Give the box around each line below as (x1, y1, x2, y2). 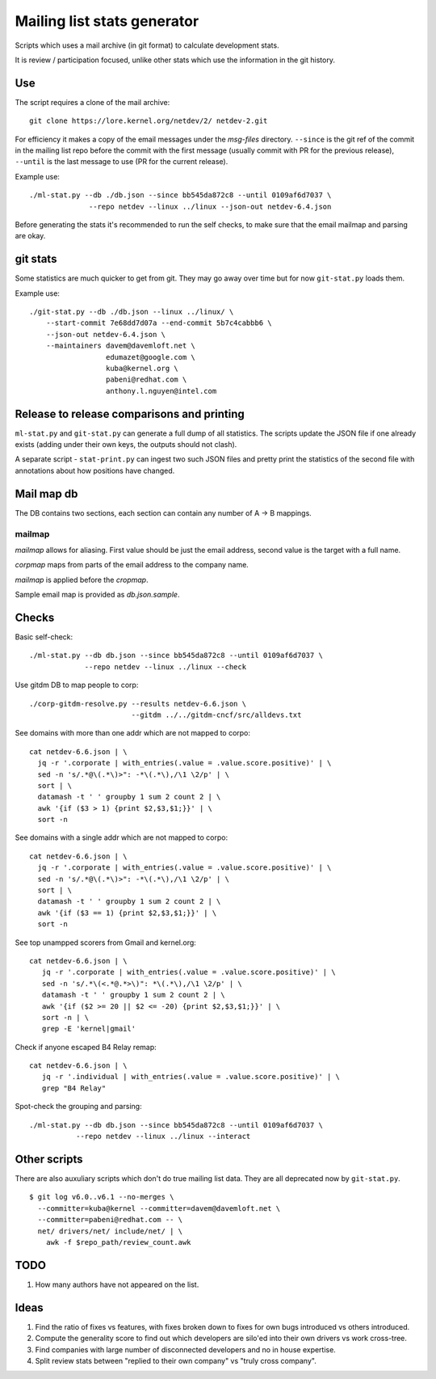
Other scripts (15, 1152, 84, 1166)
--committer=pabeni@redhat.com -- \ (37, 1215, 183, 1225)
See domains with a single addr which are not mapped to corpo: (15, 833, 228, 842)
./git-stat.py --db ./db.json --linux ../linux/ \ (29, 307, 234, 317)
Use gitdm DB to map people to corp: (15, 680, 139, 690)
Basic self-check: (15, 631, 73, 642)
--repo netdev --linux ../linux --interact (75, 1132, 251, 1141)
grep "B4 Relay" (41, 1083, 107, 1093)
